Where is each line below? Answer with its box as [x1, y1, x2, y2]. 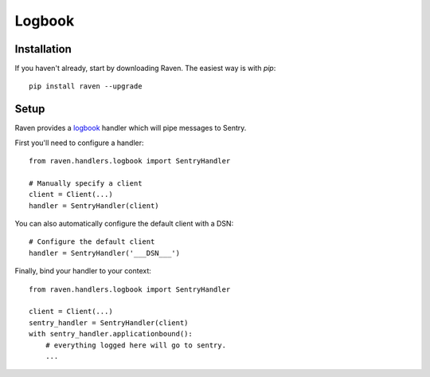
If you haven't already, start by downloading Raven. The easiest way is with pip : [14, 64, 276, 73]
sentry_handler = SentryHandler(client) [29, 318, 189, 327]
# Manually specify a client [29, 179, 143, 187]
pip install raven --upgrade [29, 82, 143, 91]
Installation [14, 42, 72, 56]
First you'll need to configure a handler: [14, 138, 144, 147]
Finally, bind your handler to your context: [14, 266, 151, 276]
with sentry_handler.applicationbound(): [29, 329, 193, 339]
